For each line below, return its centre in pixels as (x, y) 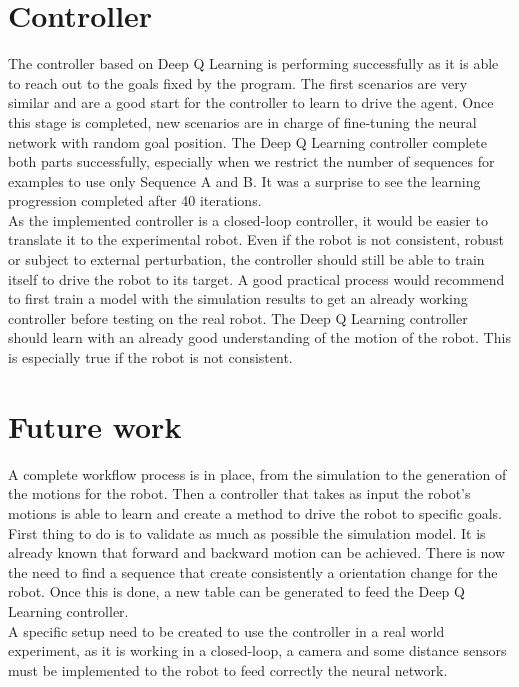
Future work (95, 425)
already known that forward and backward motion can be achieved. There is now (256, 552)
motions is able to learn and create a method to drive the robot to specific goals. (255, 512)
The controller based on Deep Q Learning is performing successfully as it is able (253, 63)
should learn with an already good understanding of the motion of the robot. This (259, 337)
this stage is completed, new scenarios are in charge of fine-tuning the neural (242, 121)
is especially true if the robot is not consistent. (150, 357)
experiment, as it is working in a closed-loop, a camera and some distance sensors (257, 650)
